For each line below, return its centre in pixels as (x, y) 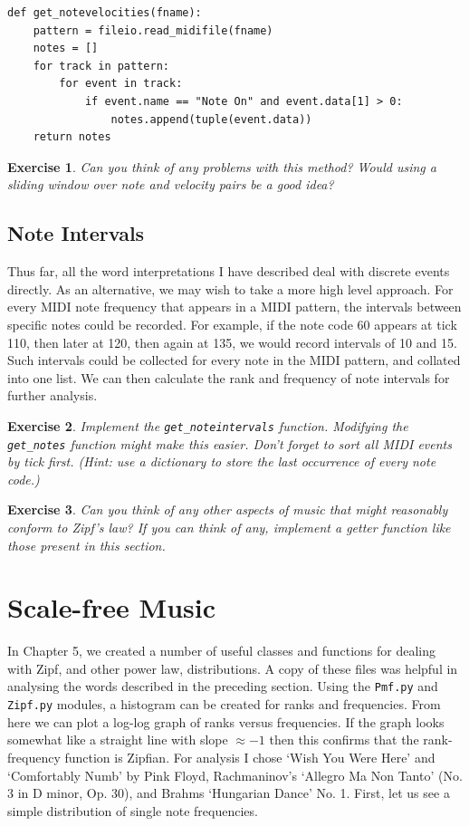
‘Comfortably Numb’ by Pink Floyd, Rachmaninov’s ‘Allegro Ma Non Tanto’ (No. (235, 775)
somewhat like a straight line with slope (118, 740)
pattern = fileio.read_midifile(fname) (153, 30)
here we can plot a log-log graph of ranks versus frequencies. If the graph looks (226, 721)
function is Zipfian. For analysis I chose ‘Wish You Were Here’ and (250, 757)
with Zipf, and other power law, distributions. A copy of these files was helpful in (233, 668)
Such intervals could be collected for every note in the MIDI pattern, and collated (234, 360)
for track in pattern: (101, 66)
